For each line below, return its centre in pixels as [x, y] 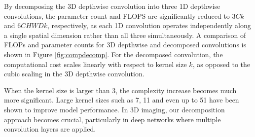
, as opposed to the [221, 64]
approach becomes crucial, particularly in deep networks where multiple [112, 119]
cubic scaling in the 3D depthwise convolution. [74, 74]
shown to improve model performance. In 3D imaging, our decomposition [114, 109]
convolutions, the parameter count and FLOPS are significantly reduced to [117, 16]
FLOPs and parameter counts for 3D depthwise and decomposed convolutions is [125, 45]
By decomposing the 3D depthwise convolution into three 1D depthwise [112, 6]
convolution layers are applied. [50, 129]
